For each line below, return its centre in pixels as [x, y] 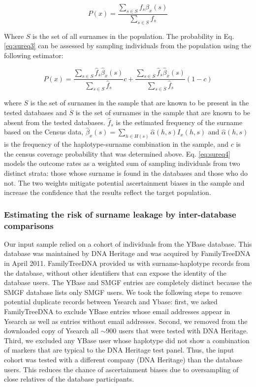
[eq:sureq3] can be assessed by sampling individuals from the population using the [128, 46]
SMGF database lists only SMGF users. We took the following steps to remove [123, 292]
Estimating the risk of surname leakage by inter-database [120, 214]
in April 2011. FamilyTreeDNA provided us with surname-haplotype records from [127, 263]
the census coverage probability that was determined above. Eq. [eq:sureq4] [117, 153]
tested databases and [35, 112]
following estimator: [34, 55]
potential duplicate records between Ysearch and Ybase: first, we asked [111, 302]
